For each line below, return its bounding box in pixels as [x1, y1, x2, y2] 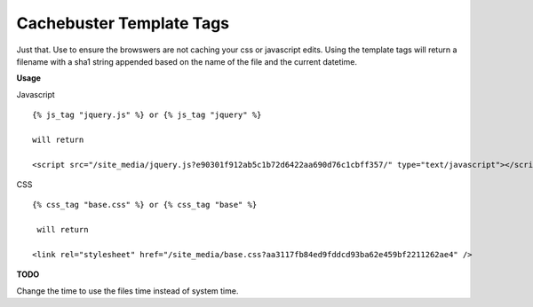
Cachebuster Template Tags [16, 13, 230, 33]
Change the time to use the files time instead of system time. [16, 285, 239, 296]
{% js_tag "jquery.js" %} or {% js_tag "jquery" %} [32, 110, 262, 120]
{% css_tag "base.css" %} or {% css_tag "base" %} [32, 200, 258, 210]
